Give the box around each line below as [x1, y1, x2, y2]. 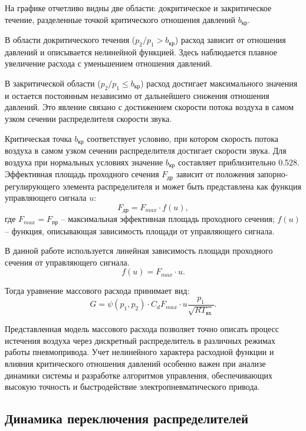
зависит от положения [176, 168, 255, 180]
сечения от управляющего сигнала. [5, 256, 130, 268]
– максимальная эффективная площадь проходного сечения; [61, 213, 275, 225]
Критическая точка [5, 132, 72, 144]
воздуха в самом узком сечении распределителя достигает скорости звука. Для [5, 144, 287, 157]
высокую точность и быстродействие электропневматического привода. [5, 380, 260, 393]
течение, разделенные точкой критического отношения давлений [5, 13, 235, 25]
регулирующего [5, 180, 60, 192]
